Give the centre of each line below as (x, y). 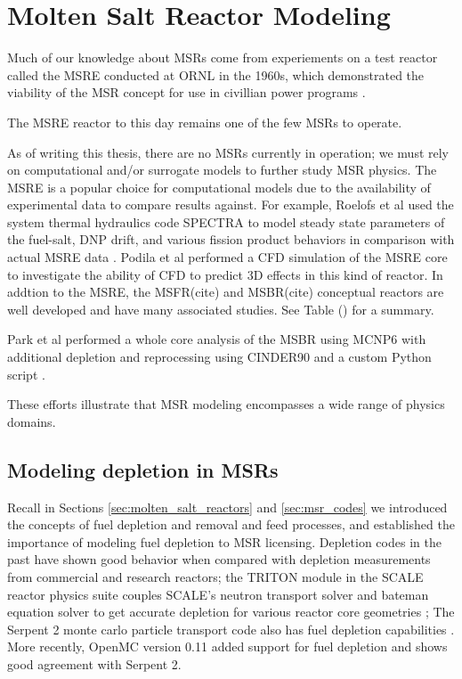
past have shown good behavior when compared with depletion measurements (219, 559)
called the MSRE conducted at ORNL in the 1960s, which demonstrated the (216, 74)
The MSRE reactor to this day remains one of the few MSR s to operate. (205, 122)
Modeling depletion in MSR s (143, 469)
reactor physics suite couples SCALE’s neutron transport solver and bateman (218, 594)
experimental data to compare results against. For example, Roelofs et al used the (231, 205)
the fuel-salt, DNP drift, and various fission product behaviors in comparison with (231, 239)
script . (26, 374)
